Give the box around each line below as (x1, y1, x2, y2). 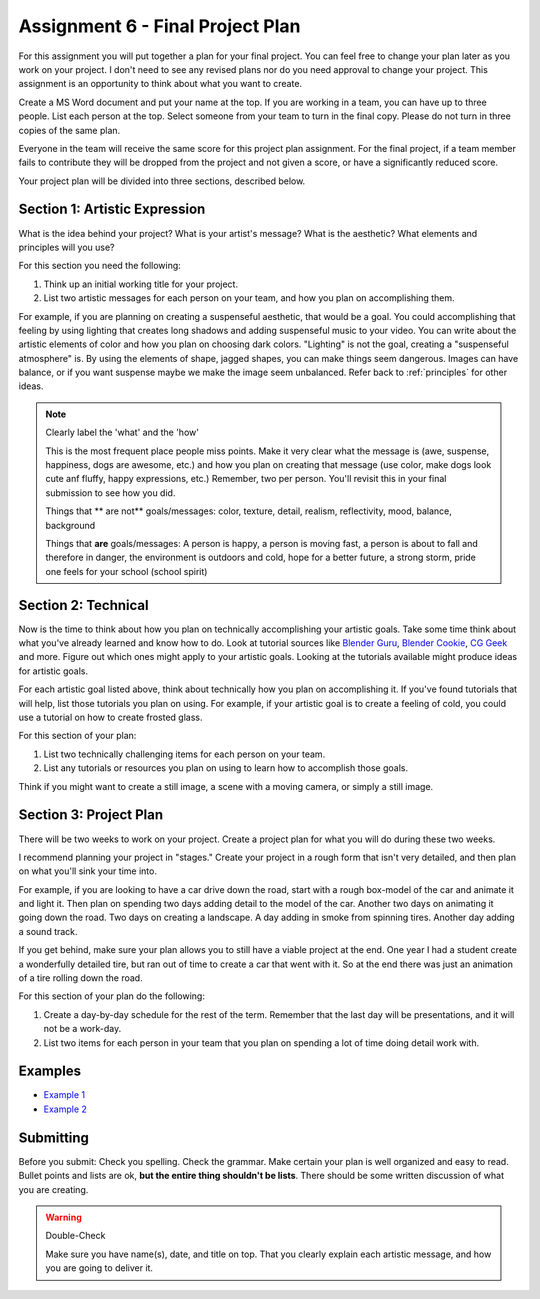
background (45, 519, 96, 531)
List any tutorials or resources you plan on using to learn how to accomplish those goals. (43, 762, 409, 774)
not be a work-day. (43, 1023, 122, 1035)
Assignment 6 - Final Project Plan (18, 15, 301, 37)
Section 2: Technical (18, 596, 149, 614)
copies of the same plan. (18, 124, 121, 136)
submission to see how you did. (45, 486, 176, 499)
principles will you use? (18, 241, 115, 253)
